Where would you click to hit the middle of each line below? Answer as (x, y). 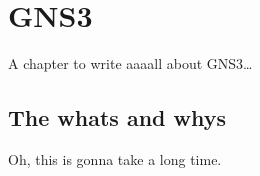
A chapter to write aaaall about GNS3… (130, 63)
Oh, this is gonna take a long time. (115, 158)
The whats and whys (117, 117)
